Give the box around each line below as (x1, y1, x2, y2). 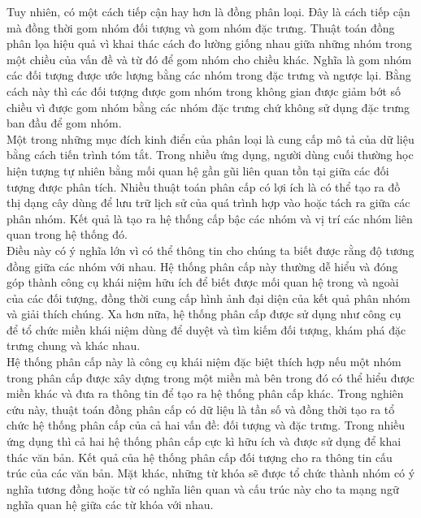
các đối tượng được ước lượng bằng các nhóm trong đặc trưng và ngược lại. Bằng (7, 67, 411, 84)
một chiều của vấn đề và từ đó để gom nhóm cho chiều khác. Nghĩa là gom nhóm (7, 50, 412, 67)
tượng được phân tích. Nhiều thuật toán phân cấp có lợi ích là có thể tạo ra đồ (7, 178, 401, 195)
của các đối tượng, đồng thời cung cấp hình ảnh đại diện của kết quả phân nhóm (7, 289, 410, 306)
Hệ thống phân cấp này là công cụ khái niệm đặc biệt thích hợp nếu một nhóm (7, 353, 401, 370)
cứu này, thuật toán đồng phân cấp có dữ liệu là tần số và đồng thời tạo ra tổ (7, 400, 395, 417)
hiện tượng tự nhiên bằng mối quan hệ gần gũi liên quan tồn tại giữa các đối (7, 162, 389, 179)
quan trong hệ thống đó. (7, 226, 128, 243)
